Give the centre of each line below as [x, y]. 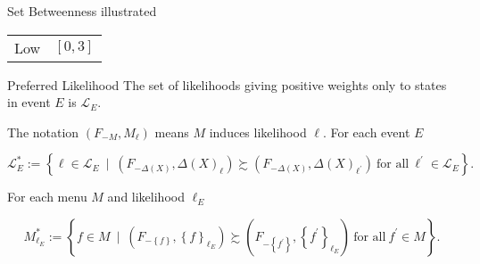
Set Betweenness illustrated [82, 11]
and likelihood [146, 197]
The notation [43, 132]
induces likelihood [258, 132]
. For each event [366, 132]
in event [29, 102]
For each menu [47, 197]
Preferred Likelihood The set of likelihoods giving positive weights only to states [227, 84]
